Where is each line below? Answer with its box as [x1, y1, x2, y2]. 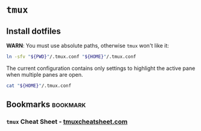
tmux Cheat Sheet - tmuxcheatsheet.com [6, 118, 128, 126]
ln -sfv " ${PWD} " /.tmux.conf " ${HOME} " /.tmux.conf [6, 54, 136, 60]
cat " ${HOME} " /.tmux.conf [6, 83, 71, 89]
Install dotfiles [6, 26, 62, 36]
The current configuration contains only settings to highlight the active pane [6, 65, 196, 72]
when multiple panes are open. [6, 71, 83, 78]
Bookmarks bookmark [6, 100, 86, 110]
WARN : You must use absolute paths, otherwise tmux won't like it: [6, 42, 169, 49]
